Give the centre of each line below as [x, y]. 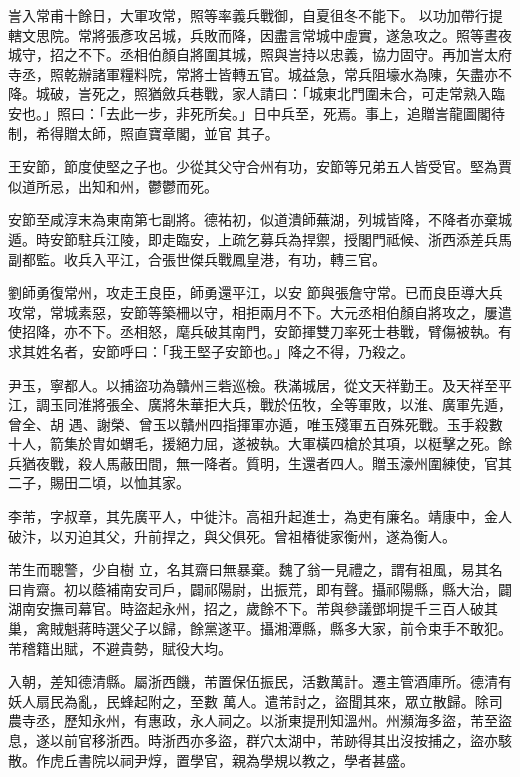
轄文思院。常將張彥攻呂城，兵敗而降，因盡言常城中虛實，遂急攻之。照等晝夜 [260, 34]
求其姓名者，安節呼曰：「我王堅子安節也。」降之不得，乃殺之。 [211, 350]
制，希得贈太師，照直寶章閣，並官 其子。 [143, 132]
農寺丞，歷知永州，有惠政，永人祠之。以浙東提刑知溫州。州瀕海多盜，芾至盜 [260, 720]
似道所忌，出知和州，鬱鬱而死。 [113, 185]
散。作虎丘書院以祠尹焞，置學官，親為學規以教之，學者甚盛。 [211, 759]
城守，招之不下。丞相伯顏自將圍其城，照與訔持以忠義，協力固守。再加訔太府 [260, 54]
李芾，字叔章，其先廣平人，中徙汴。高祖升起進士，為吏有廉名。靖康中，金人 [260, 516]
